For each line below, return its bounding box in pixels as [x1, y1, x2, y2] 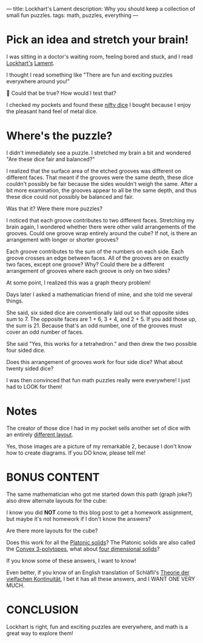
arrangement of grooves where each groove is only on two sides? [6, 267, 171, 274]
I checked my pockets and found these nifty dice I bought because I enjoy [6, 101, 191, 108]
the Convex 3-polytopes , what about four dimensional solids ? [6, 545, 160, 552]
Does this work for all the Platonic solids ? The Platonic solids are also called [6, 538, 196, 546]
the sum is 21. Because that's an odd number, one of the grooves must [6, 321, 183, 329]
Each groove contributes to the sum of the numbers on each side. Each [6, 247, 184, 255]
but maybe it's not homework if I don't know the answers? [6, 515, 151, 522]
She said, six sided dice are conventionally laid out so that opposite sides [6, 309, 189, 316]
